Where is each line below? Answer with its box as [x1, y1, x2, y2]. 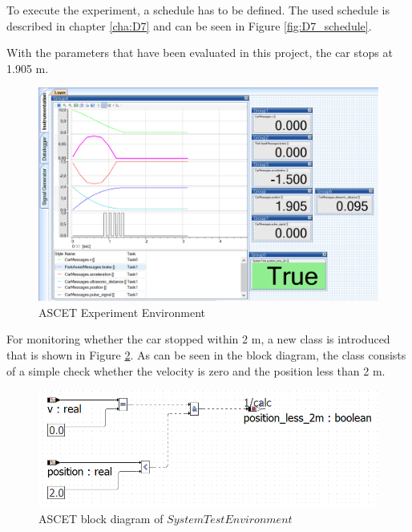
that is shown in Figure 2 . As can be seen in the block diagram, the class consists [6, 346, 406, 363]
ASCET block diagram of [38, 510, 164, 526]
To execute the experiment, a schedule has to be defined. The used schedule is [6, 2, 390, 18]
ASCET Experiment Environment [38, 303, 205, 320]
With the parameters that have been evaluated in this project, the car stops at [6, 44, 393, 61]
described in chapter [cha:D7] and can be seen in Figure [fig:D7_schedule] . [6, 17, 372, 34]
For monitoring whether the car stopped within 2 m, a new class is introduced [6, 331, 390, 347]
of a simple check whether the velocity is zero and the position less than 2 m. [6, 362, 386, 379]
